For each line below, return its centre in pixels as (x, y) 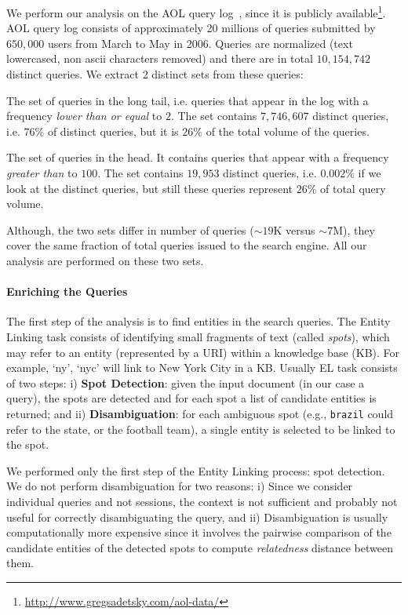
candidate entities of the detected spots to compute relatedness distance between (200, 547)
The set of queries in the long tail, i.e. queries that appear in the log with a (188, 100)
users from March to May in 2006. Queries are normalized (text (200, 43)
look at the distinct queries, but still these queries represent (149, 188)
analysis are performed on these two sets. (105, 260)
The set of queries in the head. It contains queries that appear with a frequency (198, 157)
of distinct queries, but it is (113, 131)
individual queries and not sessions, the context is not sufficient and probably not (202, 501)
